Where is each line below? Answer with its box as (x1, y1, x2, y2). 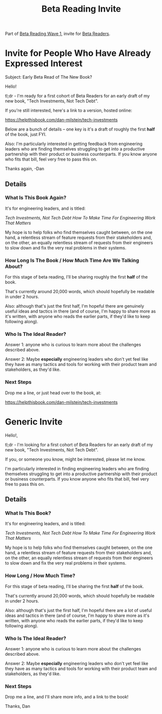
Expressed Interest (5, 58, 83, 69)
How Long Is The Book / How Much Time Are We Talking (5, 257, 139, 264)
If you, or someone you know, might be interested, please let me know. (5, 456, 146, 462)
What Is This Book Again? (5, 194, 67, 201)
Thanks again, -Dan (5, 166, 44, 172)
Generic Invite (5, 416, 63, 427)
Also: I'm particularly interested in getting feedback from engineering (5, 141, 143, 147)
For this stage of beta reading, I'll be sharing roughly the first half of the (5, 274, 148, 280)
